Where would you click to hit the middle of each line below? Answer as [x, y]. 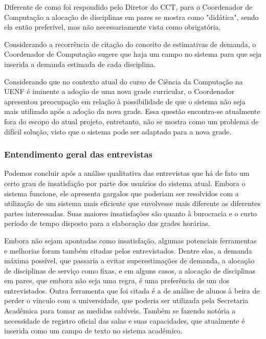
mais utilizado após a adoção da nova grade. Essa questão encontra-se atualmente [132, 111]
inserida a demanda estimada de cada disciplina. [80, 64]
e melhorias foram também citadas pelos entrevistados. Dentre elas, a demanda [128, 250]
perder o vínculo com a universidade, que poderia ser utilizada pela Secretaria [126, 300]
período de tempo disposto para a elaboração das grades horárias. [107, 223]
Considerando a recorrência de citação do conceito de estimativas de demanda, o [130, 44]
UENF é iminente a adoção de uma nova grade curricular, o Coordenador [119, 91]
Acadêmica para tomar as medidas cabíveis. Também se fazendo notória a [120, 311]
